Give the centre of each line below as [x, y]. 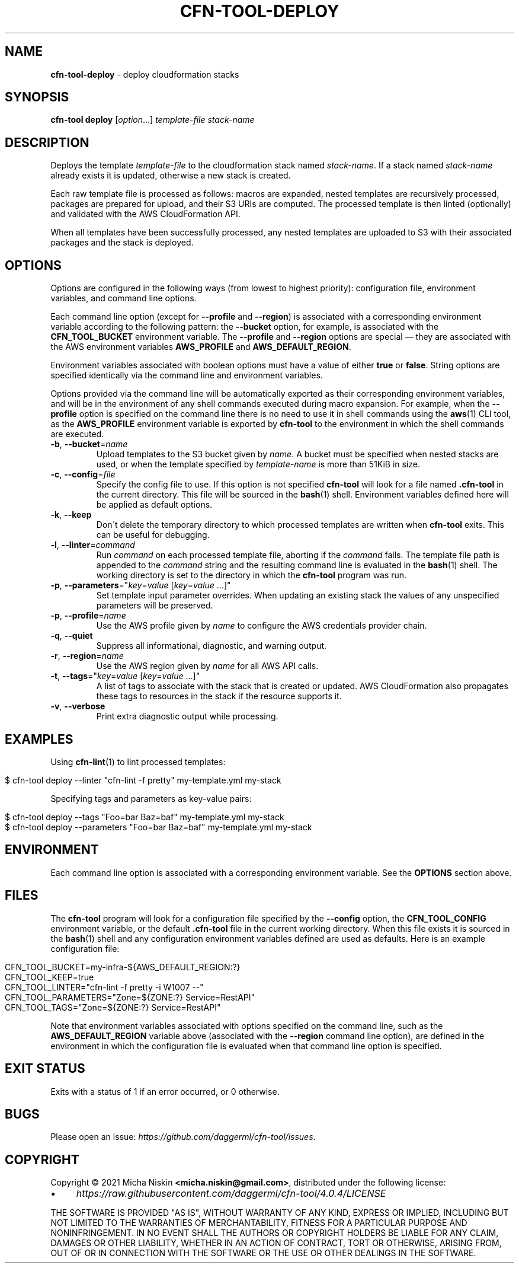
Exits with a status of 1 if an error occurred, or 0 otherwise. [165, 1091]
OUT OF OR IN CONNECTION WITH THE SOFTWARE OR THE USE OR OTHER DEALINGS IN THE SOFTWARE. [263, 1253]
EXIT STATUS [45, 1069]
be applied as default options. [154, 505]
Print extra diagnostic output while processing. [187, 716]
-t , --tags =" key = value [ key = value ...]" [125, 676]
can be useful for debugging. [153, 535]
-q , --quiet [72, 636]
